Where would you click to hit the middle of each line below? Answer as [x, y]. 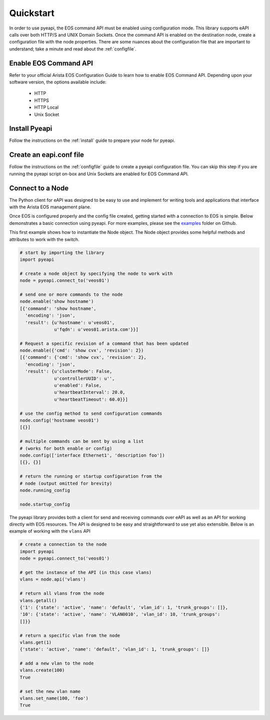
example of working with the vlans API [50, 531]
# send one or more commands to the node [71, 294]
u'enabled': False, [78, 385]
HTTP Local [46, 107]
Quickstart [32, 13]
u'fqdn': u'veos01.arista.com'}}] [96, 329]
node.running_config [45, 490]
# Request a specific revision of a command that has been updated [104, 343]
